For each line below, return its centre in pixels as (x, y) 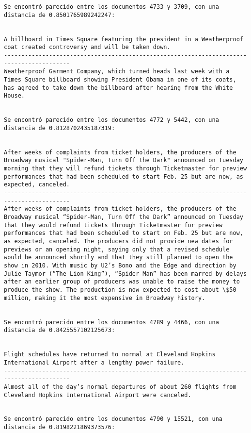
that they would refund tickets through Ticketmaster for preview (113, 225)
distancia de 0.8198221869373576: (60, 427)
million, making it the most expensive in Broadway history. (105, 298)
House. (14, 96)
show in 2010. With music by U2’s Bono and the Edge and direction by (120, 266)
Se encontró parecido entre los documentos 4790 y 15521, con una (113, 419)
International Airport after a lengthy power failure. (94, 362)
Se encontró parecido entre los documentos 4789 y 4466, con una (111, 322)
